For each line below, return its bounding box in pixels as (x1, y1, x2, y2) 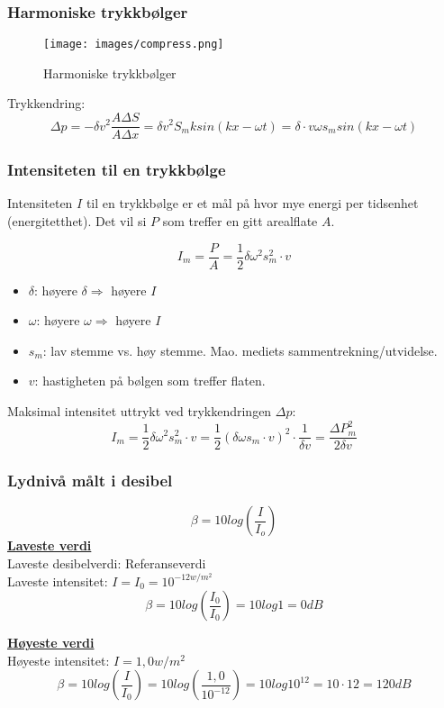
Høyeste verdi (7, 633, 95, 652)
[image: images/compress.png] (43, 38, 224, 51)
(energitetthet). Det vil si (7, 211, 147, 230)
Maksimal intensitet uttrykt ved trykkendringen (7, 401, 272, 420)
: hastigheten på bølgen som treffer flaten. (34, 371, 266, 390)
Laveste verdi (7, 536, 92, 555)
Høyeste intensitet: (7, 650, 110, 669)
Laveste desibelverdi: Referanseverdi (7, 553, 206, 572)
